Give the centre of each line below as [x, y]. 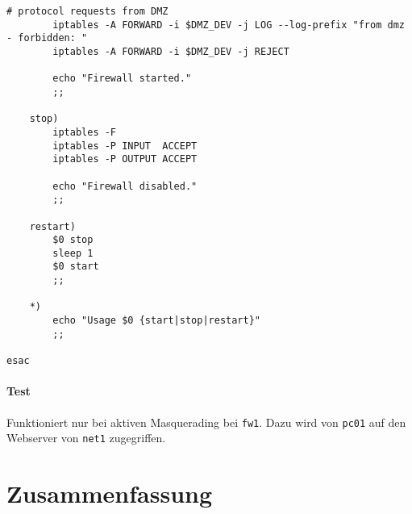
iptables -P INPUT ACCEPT [125, 146]
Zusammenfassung [110, 493]
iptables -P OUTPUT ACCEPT [125, 159]
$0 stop [73, 240]
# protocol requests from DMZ [87, 11]
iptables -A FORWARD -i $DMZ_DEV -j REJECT [171, 51]
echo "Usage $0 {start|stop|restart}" [156, 321]
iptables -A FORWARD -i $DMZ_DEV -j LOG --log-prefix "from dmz [229, 25]
